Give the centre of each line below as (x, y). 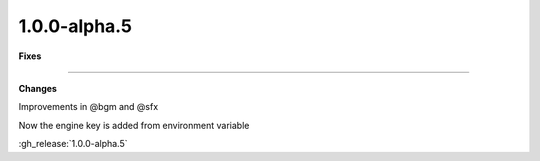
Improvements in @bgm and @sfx (88, 107)
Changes (37, 88)
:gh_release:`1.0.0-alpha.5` (73, 144)
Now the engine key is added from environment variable (134, 125)
